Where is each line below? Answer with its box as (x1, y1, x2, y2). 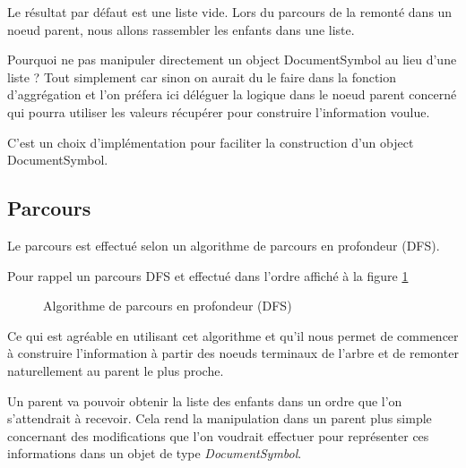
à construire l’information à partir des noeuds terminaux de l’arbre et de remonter (7, 344, 459, 362)
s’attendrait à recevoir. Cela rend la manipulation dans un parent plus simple (7, 409, 432, 428)
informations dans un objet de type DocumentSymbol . (7, 444, 302, 463)
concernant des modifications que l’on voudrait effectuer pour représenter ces (7, 426, 429, 445)
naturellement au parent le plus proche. (7, 361, 224, 379)
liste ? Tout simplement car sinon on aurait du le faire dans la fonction (7, 67, 397, 86)
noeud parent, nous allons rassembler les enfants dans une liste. (7, 20, 355, 38)
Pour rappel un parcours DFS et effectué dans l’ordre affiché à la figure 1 (7, 266, 409, 285)
